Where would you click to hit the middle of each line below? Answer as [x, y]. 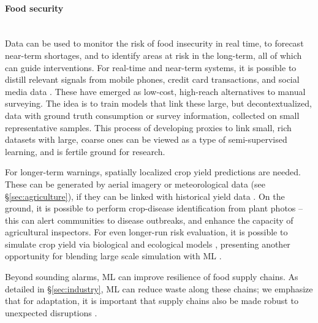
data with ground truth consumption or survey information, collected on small [152, 115]
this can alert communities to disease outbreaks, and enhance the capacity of [149, 220]
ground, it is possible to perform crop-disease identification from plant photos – [154, 208]
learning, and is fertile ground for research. [85, 151]
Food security [34, 8]
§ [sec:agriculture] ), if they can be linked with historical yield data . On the [145, 196]
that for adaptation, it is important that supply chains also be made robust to [152, 301]
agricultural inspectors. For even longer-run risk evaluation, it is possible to [146, 232]
